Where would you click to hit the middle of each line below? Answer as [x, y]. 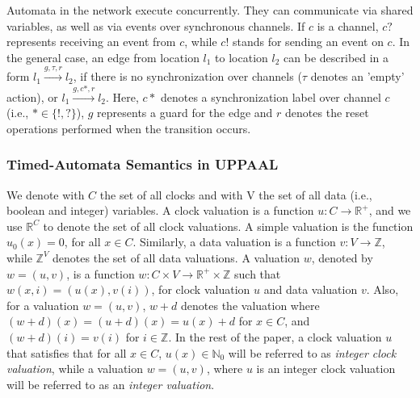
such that [258, 273]
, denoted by [342, 257]
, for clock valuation [201, 289]
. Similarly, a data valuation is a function [234, 242]
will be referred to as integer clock [312, 352]
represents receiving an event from [91, 42]
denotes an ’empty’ [357, 76]
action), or [32, 96]
